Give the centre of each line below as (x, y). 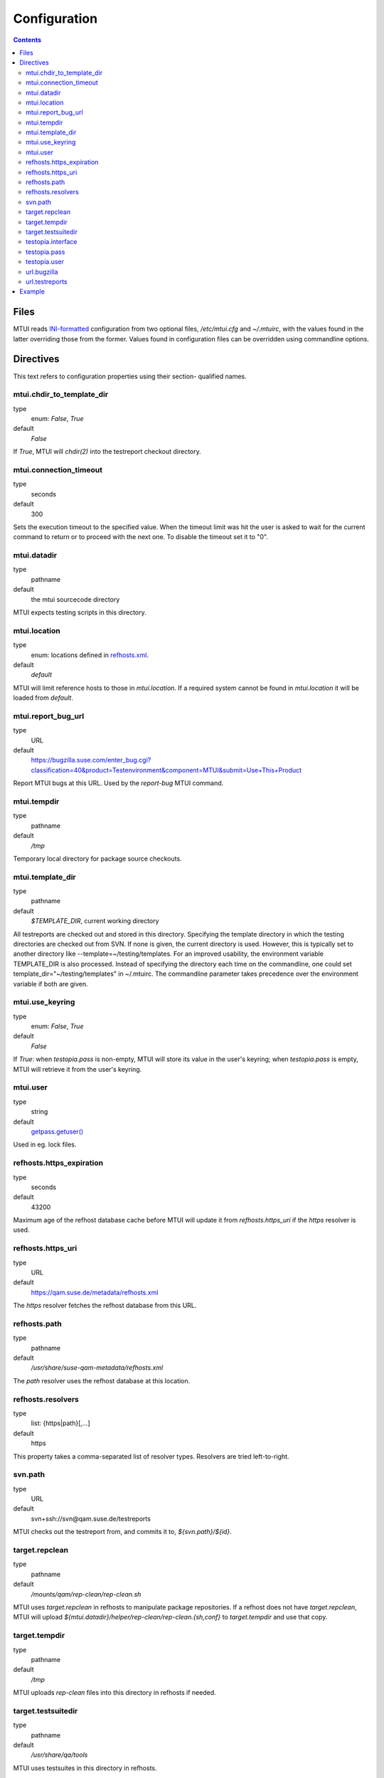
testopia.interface (52, 242)
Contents (27, 40)
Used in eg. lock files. (45, 1144)
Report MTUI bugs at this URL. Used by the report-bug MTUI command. (118, 783)
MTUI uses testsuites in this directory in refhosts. (85, 1768)
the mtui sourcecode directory (75, 599)
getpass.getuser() (57, 1132)
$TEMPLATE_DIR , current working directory (95, 921)
